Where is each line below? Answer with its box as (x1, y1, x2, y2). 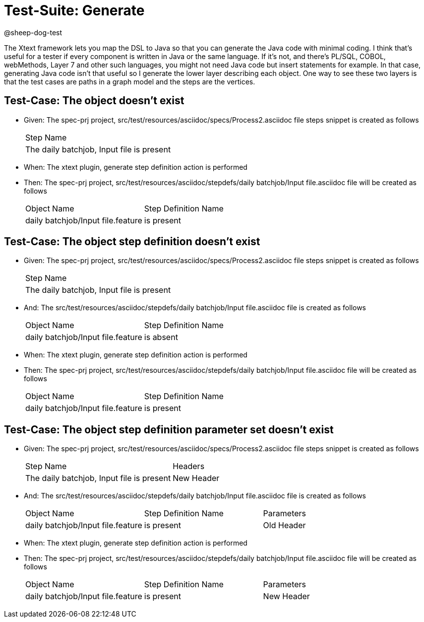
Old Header (263, 520, 306, 531)
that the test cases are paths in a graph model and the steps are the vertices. (4, 77, 255, 86)
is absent (144, 332, 178, 343)
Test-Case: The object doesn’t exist (4, 94, 184, 107)
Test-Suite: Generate (4, 2, 145, 19)
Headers (173, 461, 205, 472)
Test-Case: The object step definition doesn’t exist (4, 235, 260, 248)
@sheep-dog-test (4, 28, 62, 37)
